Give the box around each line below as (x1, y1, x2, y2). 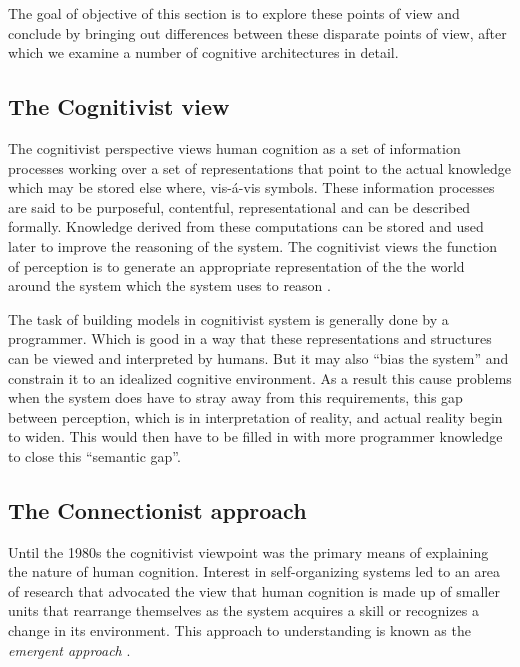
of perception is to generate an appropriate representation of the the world (8, 255, 465, 276)
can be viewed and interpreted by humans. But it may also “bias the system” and (8, 347, 509, 368)
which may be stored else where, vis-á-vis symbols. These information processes (8, 177, 495, 198)
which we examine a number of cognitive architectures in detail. (8, 42, 399, 63)
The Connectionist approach (8, 494, 307, 525)
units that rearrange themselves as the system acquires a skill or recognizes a (8, 600, 480, 621)
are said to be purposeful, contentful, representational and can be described (8, 196, 471, 217)
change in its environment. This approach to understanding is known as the (8, 620, 471, 641)
